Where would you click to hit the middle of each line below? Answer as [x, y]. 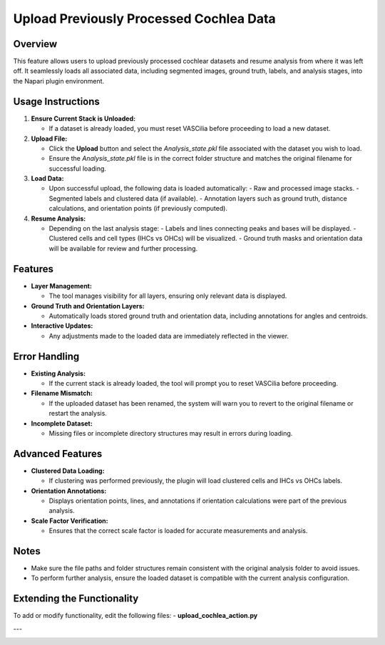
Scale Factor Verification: [70, 521]
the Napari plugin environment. [59, 81]
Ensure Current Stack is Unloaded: [83, 119]
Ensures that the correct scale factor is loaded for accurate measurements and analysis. [178, 531]
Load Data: [47, 179]
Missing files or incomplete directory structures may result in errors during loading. [171, 433]
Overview [35, 44]
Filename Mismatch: [62, 394]
